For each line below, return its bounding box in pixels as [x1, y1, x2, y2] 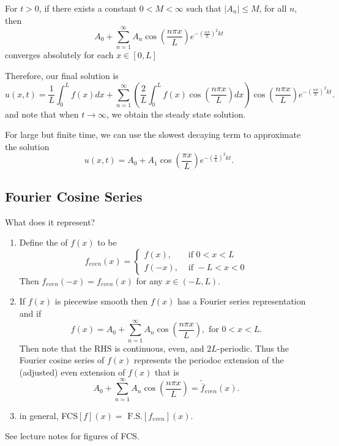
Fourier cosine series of [19, 353, 105, 366]
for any [136, 274, 163, 287]
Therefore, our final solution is [5, 69, 119, 81]
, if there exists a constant [39, 2, 137, 14]
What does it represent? [5, 215, 95, 228]
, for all [259, 2, 287, 14]
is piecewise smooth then [54, 295, 148, 308]
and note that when [5, 107, 79, 120]
